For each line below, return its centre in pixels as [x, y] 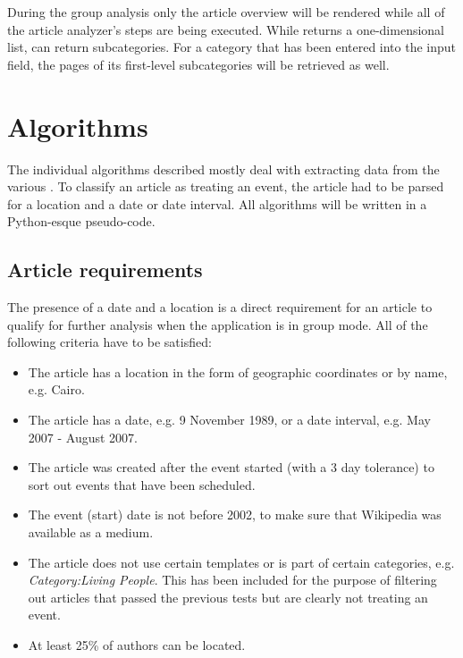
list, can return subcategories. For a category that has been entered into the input [232, 47]
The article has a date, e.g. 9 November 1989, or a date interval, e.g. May [229, 420]
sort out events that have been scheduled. [142, 484]
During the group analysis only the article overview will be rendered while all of [226, 12]
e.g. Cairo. [56, 389]
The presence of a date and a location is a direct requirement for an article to [220, 307]
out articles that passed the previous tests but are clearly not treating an [228, 597]
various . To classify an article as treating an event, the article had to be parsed [226, 186]
